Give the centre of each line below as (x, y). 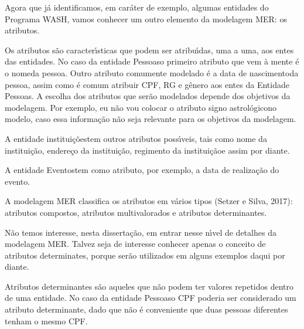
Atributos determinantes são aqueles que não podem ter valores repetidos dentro (149, 286)
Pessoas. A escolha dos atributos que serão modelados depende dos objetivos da (148, 96)
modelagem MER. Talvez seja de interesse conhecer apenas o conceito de (135, 244)
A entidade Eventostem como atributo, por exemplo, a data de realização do (142, 170)
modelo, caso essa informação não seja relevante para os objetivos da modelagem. (151, 119)
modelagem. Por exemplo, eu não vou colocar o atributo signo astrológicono (141, 107)
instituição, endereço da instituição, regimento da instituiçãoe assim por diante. (147, 150)
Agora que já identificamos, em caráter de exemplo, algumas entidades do (137, 7)
